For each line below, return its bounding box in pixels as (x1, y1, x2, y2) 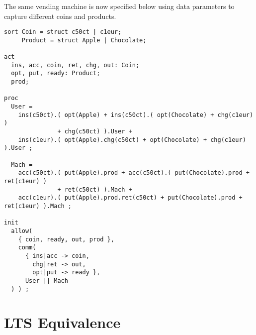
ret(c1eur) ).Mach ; (4, 202, 72, 210)
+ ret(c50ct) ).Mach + (57, 186, 132, 193)
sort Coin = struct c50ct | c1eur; (4, 28, 122, 36)
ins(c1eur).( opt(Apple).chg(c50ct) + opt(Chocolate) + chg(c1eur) (18, 136, 246, 143)
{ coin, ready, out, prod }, (18, 235, 114, 243)
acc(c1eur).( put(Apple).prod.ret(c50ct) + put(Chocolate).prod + (18, 194, 243, 202)
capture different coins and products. (4, 10, 116, 21)
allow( (11, 227, 33, 234)
